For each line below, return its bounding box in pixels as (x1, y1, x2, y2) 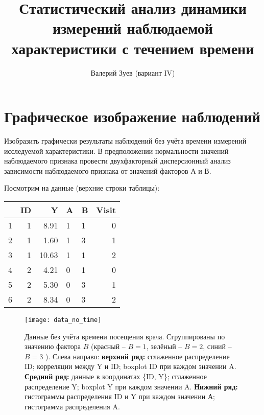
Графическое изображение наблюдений (4, 106, 260, 127)
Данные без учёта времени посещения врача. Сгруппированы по (25, 331, 225, 341)
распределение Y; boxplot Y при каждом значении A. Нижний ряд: (25, 381, 238, 391)
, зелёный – (146, 341, 182, 352)
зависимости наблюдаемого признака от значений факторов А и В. (4, 165, 211, 176)
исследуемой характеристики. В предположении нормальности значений (4, 145, 229, 156)
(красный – (91, 341, 126, 352)
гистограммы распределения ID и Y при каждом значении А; (25, 391, 215, 402)
